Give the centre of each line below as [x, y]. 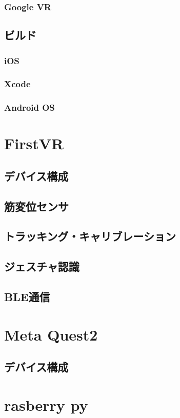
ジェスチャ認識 [42, 266]
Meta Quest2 [51, 334]
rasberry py [46, 404]
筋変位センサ [36, 206]
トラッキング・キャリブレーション [90, 236]
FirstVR [34, 143]
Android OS [29, 107]
